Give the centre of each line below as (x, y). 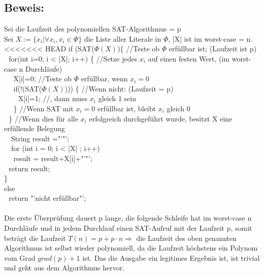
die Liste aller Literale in (123, 38)
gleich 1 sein (117, 98)
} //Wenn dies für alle (43, 118)
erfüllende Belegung (35, 128)
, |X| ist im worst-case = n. (210, 38)
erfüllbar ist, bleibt (126, 108)
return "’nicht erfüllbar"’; (47, 198)
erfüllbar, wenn (104, 79)
